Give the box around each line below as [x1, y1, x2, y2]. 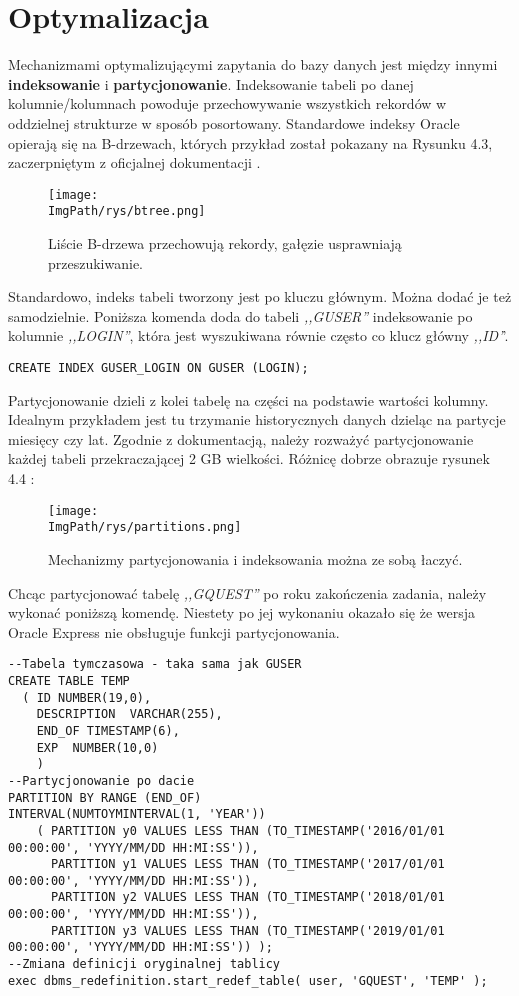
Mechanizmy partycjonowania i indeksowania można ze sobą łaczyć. [48, 548, 463, 569]
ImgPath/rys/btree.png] [48, 204, 206, 219]
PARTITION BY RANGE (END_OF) [8, 790, 202, 805]
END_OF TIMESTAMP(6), [36, 723, 180, 738]
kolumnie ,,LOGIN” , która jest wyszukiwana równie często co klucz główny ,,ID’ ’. [8, 325, 509, 346]
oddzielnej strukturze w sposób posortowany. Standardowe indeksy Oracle [8, 112, 460, 133]
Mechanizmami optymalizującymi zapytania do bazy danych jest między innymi [8, 54, 498, 75]
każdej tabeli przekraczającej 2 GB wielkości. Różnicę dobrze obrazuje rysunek [8, 448, 490, 469]
